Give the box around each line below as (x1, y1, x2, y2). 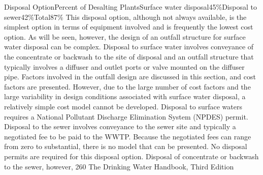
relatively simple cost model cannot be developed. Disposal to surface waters (4, 101, 242, 111)
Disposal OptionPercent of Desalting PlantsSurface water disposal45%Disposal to (4, 2, 257, 12)
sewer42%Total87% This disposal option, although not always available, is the (4, 11, 247, 22)
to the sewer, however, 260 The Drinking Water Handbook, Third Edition (4, 161, 234, 171)
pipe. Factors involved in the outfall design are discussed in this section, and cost (4, 71, 256, 82)
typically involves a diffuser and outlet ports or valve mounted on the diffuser (4, 61, 245, 72)
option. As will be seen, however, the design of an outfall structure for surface (4, 31, 246, 42)
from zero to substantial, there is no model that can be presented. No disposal (4, 141, 247, 152)
